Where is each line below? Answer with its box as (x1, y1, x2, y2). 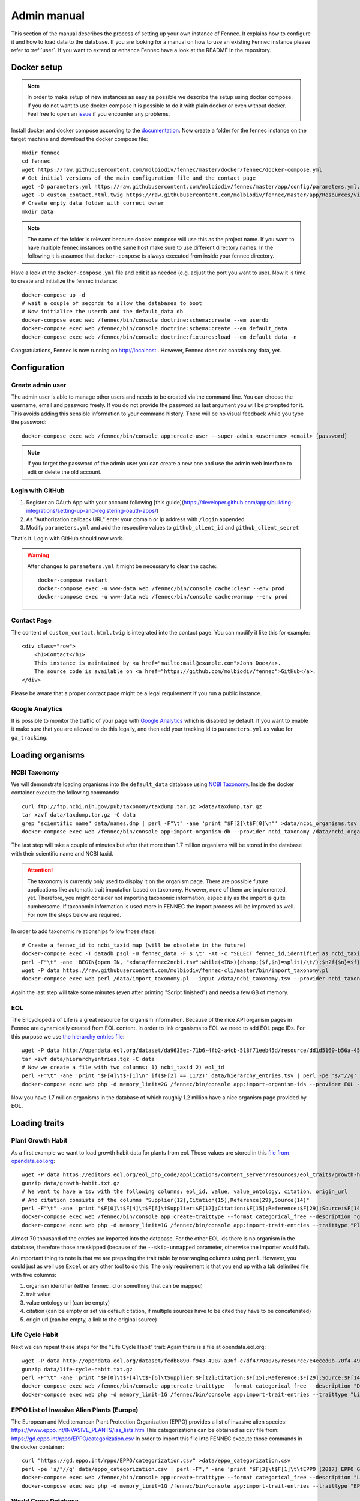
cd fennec (22, 158, 50, 165)
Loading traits (11, 1118, 64, 1128)
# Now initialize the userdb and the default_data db (22, 308, 183, 315)
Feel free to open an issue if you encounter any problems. (27, 110, 170, 117)
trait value (26, 1291, 51, 1298)
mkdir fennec (22, 149, 60, 156)
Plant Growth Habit (11, 1137, 68, 1145)
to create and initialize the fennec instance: (11, 277, 118, 285)
